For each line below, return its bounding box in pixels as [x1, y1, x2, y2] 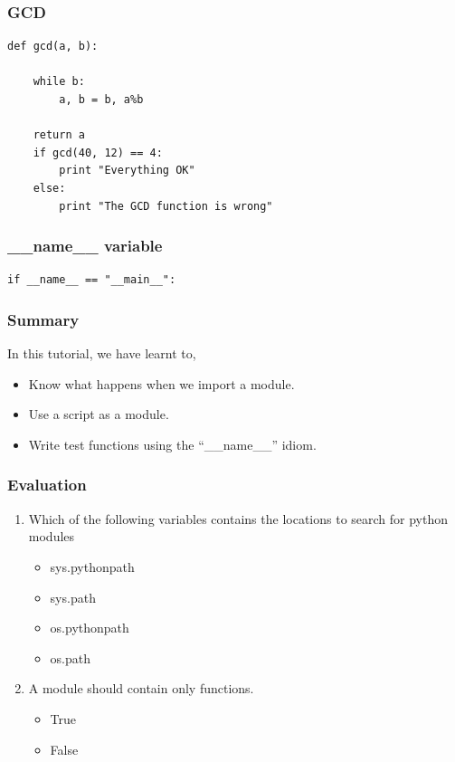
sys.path [50, 587, 96, 606]
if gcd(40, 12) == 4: [33, 146, 163, 159]
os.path [50, 648, 91, 667]
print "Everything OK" [59, 164, 195, 177]
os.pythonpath [50, 618, 129, 637]
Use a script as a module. [28, 405, 169, 424]
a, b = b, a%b [59, 93, 144, 106]
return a [33, 129, 85, 142]
